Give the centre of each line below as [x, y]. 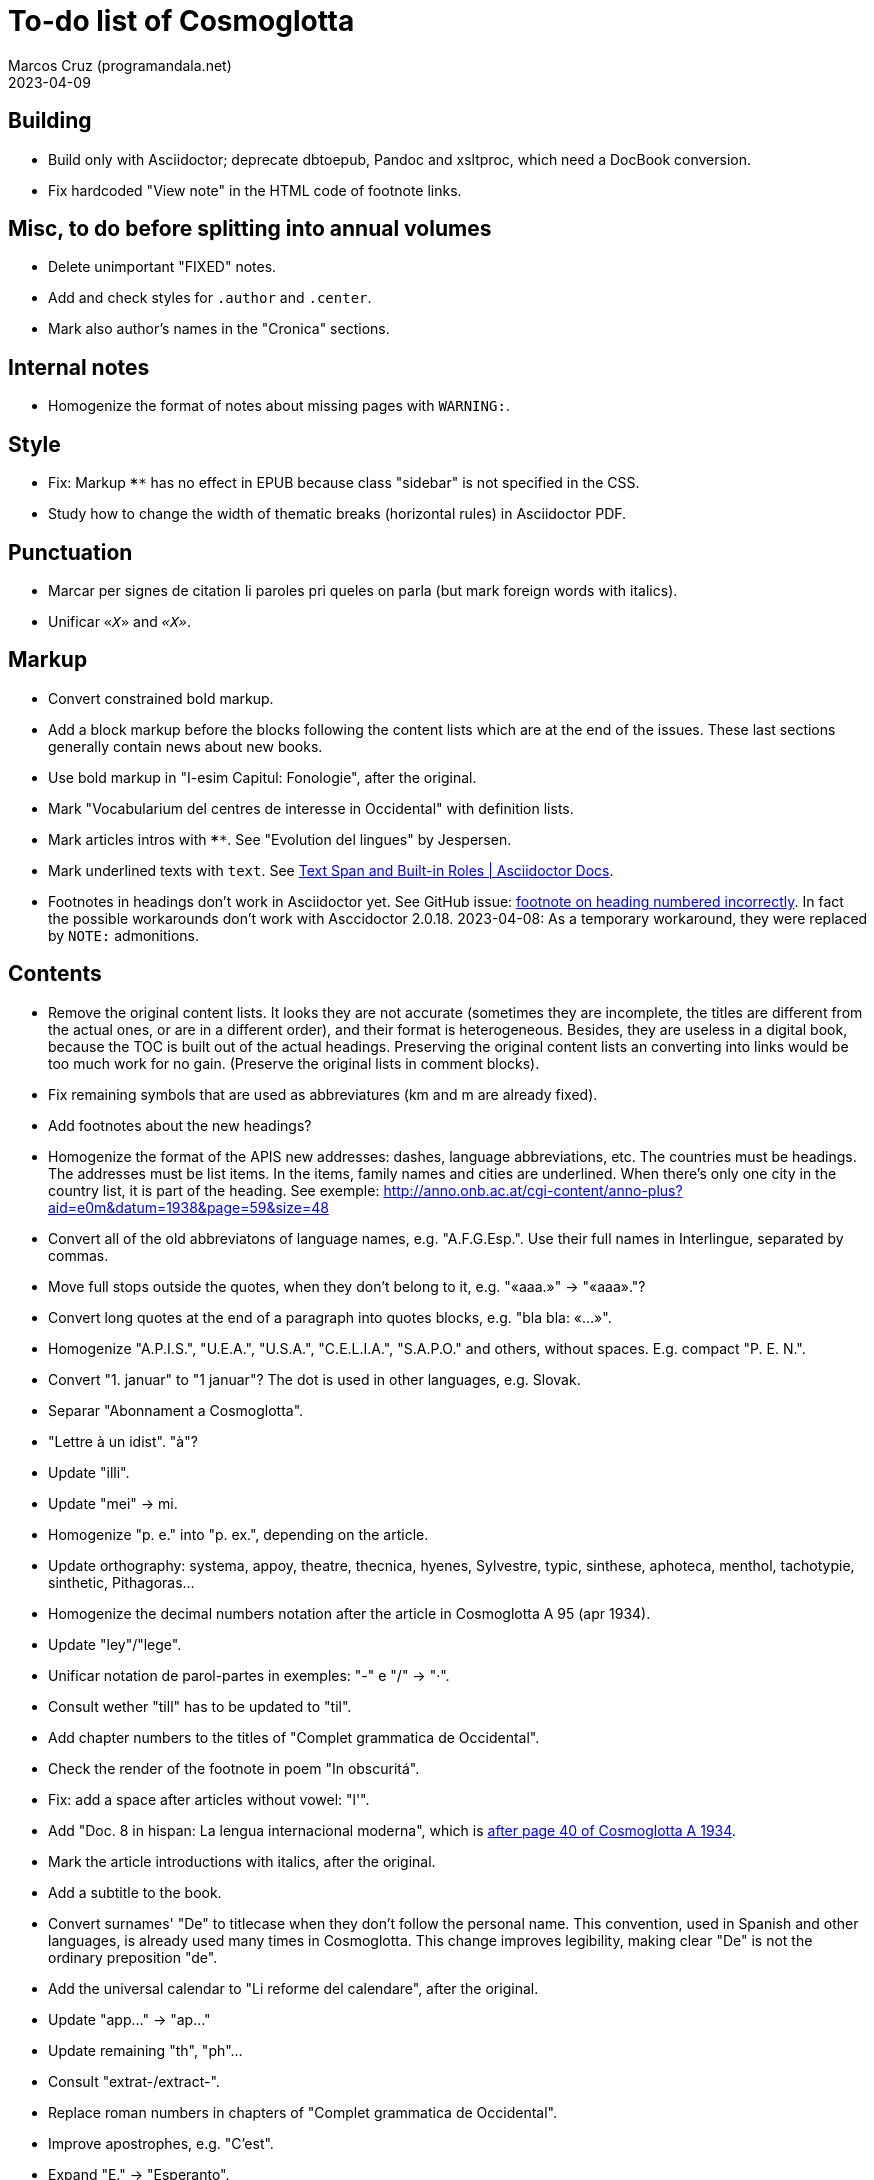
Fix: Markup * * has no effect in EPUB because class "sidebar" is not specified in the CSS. [344, 483]
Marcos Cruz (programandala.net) [120, 65]
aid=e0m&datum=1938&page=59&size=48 [188, 1207]
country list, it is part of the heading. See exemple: [214, 1190]
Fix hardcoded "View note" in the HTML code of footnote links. [255, 190]
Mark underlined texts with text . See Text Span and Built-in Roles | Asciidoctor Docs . [331, 870]
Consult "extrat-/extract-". [134, 2081]
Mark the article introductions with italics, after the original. [242, 1861]
